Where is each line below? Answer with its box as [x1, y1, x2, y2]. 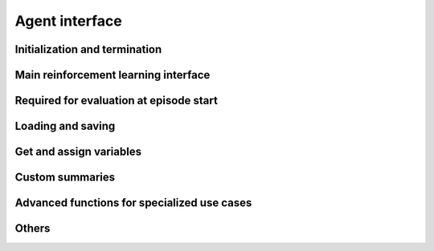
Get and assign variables [14, 145, 142, 159]
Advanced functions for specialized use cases [14, 196, 252, 210]
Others [14, 221, 51, 236]
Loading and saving [14, 119, 116, 133]
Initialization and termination [14, 43, 162, 56]
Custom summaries [14, 171, 116, 184]
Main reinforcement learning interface [14, 68, 211, 82]
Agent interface [14, 12, 122, 30]
